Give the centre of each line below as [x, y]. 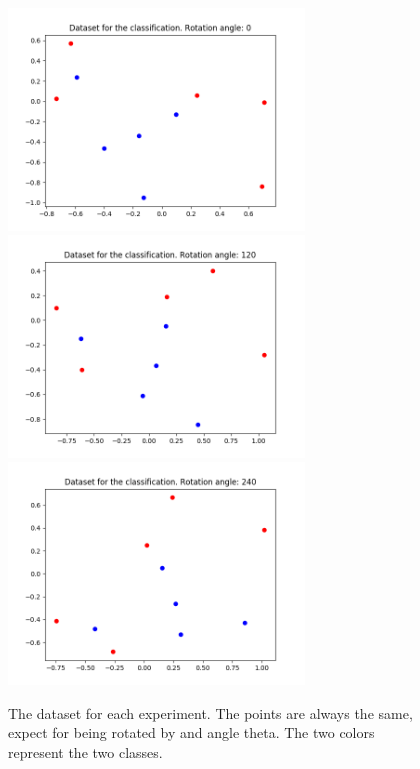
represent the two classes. [85, 751]
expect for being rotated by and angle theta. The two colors [191, 732]
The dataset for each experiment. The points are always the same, [210, 712]
